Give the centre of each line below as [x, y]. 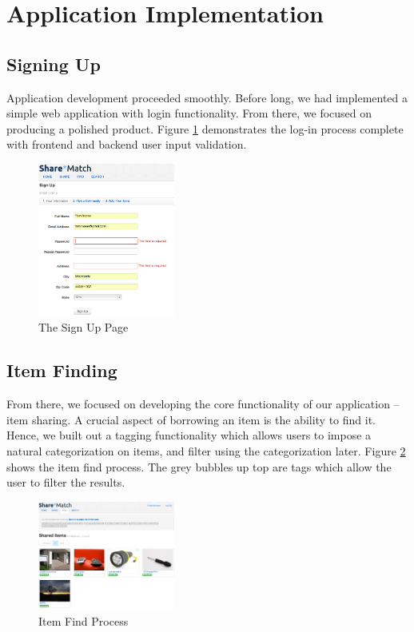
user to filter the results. [66, 482]
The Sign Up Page [84, 327]
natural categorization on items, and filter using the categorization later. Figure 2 [206, 450]
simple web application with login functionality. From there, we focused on [189, 113]
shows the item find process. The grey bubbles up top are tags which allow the [199, 466]
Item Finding [62, 370]
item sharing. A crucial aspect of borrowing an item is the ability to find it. [191, 419]
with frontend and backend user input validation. [127, 144]
